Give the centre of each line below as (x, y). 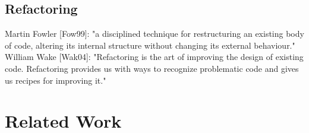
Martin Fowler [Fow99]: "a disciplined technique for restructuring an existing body (154, 34)
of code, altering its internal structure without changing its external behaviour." (150, 45)
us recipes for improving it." (56, 80)
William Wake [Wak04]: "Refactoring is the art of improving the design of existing (154, 57)
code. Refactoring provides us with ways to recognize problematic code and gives (152, 68)
